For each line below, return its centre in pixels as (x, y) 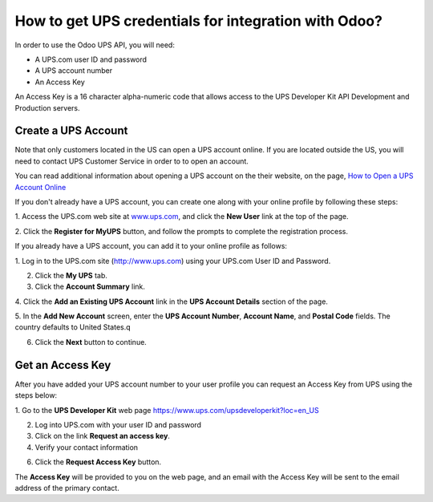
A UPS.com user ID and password (91, 59)
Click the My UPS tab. (71, 275)
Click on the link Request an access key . (102, 436)
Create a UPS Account (71, 131)
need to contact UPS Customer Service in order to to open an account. (132, 161)
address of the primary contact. (67, 488)
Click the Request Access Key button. (98, 462)
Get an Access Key (63, 365)
